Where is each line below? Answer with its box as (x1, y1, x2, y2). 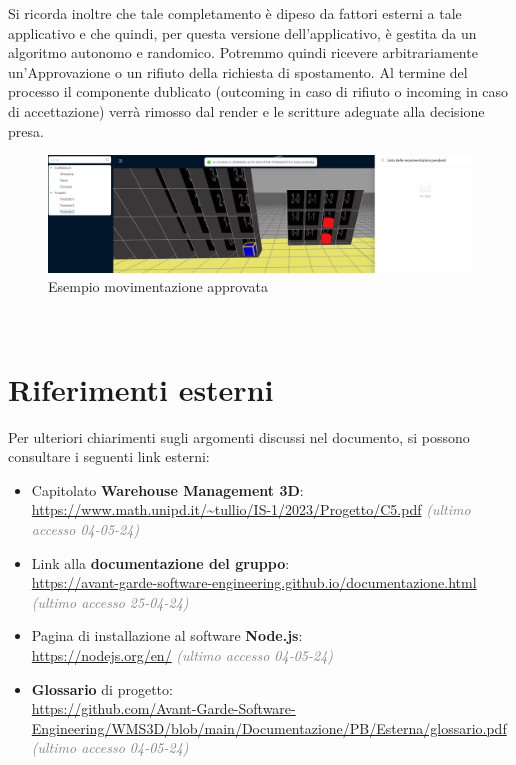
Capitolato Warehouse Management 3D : (31, 479, 304, 500)
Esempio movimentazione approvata (48, 276, 269, 297)
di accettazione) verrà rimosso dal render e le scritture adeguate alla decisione (8, 100, 485, 121)
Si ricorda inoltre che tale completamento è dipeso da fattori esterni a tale (8, 3, 462, 23)
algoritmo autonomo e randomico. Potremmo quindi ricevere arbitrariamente (8, 42, 478, 63)
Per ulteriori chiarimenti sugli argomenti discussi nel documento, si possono (8, 426, 470, 447)
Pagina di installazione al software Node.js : (31, 625, 303, 646)
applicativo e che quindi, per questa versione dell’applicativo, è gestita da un (8, 22, 477, 43)
